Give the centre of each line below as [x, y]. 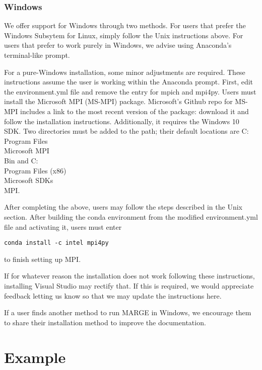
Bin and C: [21, 160]
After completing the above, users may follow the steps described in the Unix [123, 207]
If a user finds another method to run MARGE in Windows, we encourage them [128, 312]
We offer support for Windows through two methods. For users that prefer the [125, 25]
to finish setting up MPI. [43, 259]
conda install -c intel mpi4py [56, 243]
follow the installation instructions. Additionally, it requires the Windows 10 [122, 121]
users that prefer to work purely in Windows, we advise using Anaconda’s [118, 45]
